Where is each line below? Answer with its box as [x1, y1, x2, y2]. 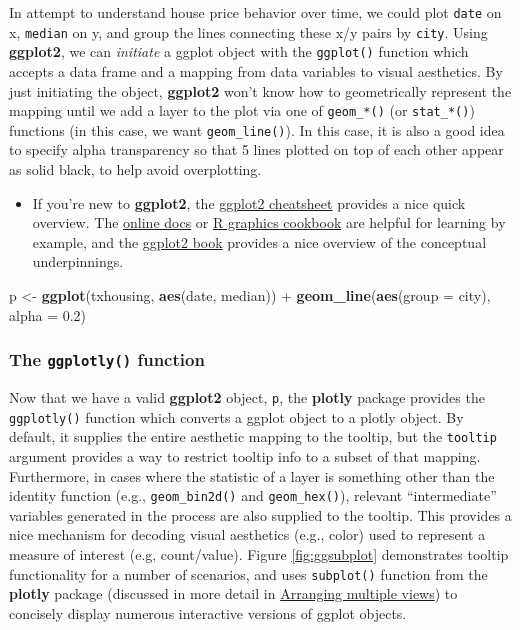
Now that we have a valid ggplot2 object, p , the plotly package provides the [9, 387, 485, 407]
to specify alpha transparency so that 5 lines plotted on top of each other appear [9, 139, 504, 160]
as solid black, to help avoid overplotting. [9, 159, 262, 180]
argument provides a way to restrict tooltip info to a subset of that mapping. [9, 445, 481, 466]
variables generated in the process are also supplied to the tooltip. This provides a [9, 504, 512, 525]
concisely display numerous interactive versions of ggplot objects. [9, 602, 407, 623]
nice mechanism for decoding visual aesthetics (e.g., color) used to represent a [9, 524, 486, 545]
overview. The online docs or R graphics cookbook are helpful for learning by [32, 212, 506, 233]
